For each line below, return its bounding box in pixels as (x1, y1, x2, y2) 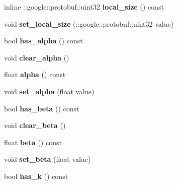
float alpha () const (4, 69, 66, 80)
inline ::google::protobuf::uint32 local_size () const (4, 2, 164, 12)
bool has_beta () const (4, 103, 79, 113)
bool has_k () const (4, 170, 68, 181)
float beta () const (4, 137, 62, 147)
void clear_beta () (4, 120, 66, 131)
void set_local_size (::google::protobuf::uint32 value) (4, 18, 174, 29)
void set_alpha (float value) (4, 86, 95, 96)
